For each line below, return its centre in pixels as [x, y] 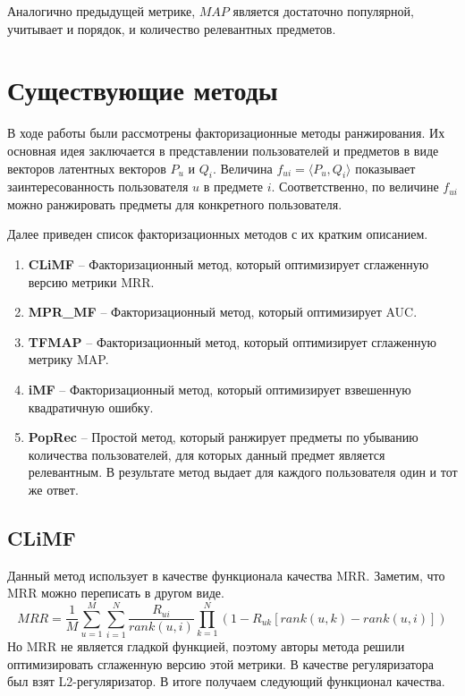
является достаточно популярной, [323, 11]
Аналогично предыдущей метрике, [101, 11]
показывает [385, 168]
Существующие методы [143, 90]
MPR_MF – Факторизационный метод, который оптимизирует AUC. [223, 312]
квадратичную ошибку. [91, 407]
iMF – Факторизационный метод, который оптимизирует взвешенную [220, 390]
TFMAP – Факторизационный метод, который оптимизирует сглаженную [232, 341]
